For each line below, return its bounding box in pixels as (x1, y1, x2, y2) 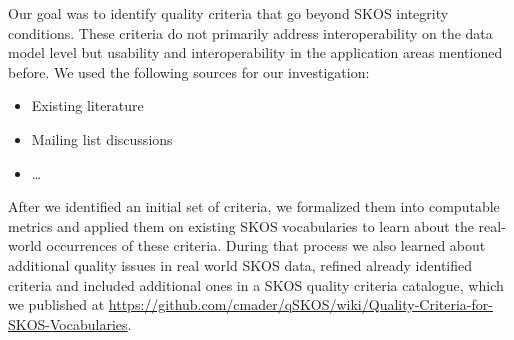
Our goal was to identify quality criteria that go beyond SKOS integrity (8, 3, 449, 23)
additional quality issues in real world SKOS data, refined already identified (8, 254, 473, 275)
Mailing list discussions (31, 128, 173, 149)
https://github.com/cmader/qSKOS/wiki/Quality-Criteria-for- (108, 294, 493, 315)
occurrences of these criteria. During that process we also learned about (46, 235, 486, 256)
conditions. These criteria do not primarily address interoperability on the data (8, 22, 493, 43)
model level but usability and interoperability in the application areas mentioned (8, 42, 503, 63)
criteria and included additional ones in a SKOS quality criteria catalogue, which (8, 274, 504, 295)
